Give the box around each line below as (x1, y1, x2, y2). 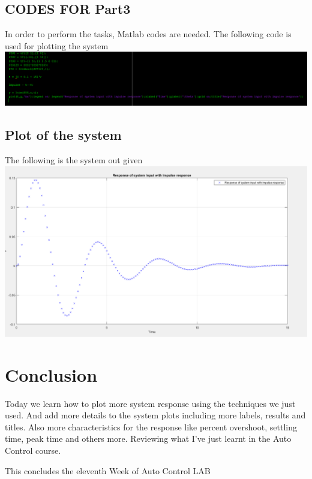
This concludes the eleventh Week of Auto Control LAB (5, 464, 211, 477)
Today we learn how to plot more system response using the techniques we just (5, 397, 296, 409)
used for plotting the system (5, 39, 109, 52)
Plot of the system (5, 125, 122, 144)
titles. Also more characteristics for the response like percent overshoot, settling (5, 420, 297, 433)
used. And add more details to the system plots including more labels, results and (5, 409, 306, 421)
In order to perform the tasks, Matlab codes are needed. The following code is (5, 28, 292, 40)
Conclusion (5, 362, 98, 387)
